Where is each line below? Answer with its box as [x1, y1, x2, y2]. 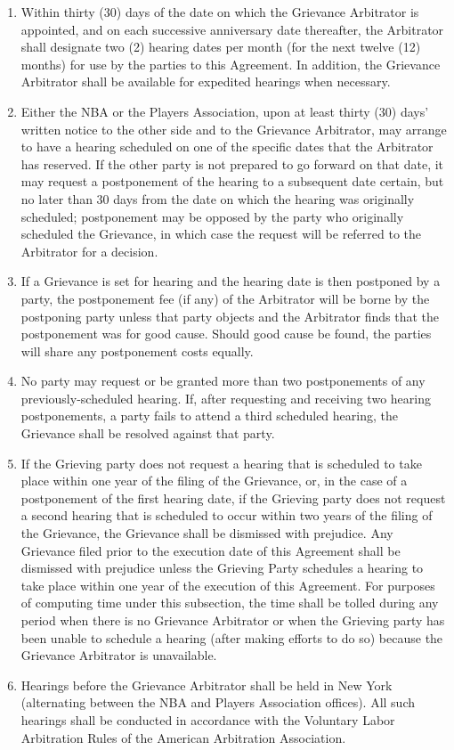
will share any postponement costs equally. [20, 341, 254, 360]
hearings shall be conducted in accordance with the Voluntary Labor [20, 710, 395, 729]
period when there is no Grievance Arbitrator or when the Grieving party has [20, 611, 445, 629]
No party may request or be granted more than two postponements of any [20, 371, 426, 390]
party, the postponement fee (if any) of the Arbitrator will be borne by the [20, 289, 430, 307]
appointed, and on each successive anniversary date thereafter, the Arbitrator [20, 20, 444, 38]
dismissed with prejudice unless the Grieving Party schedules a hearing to [20, 558, 424, 577]
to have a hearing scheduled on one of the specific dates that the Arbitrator [20, 137, 434, 156]
